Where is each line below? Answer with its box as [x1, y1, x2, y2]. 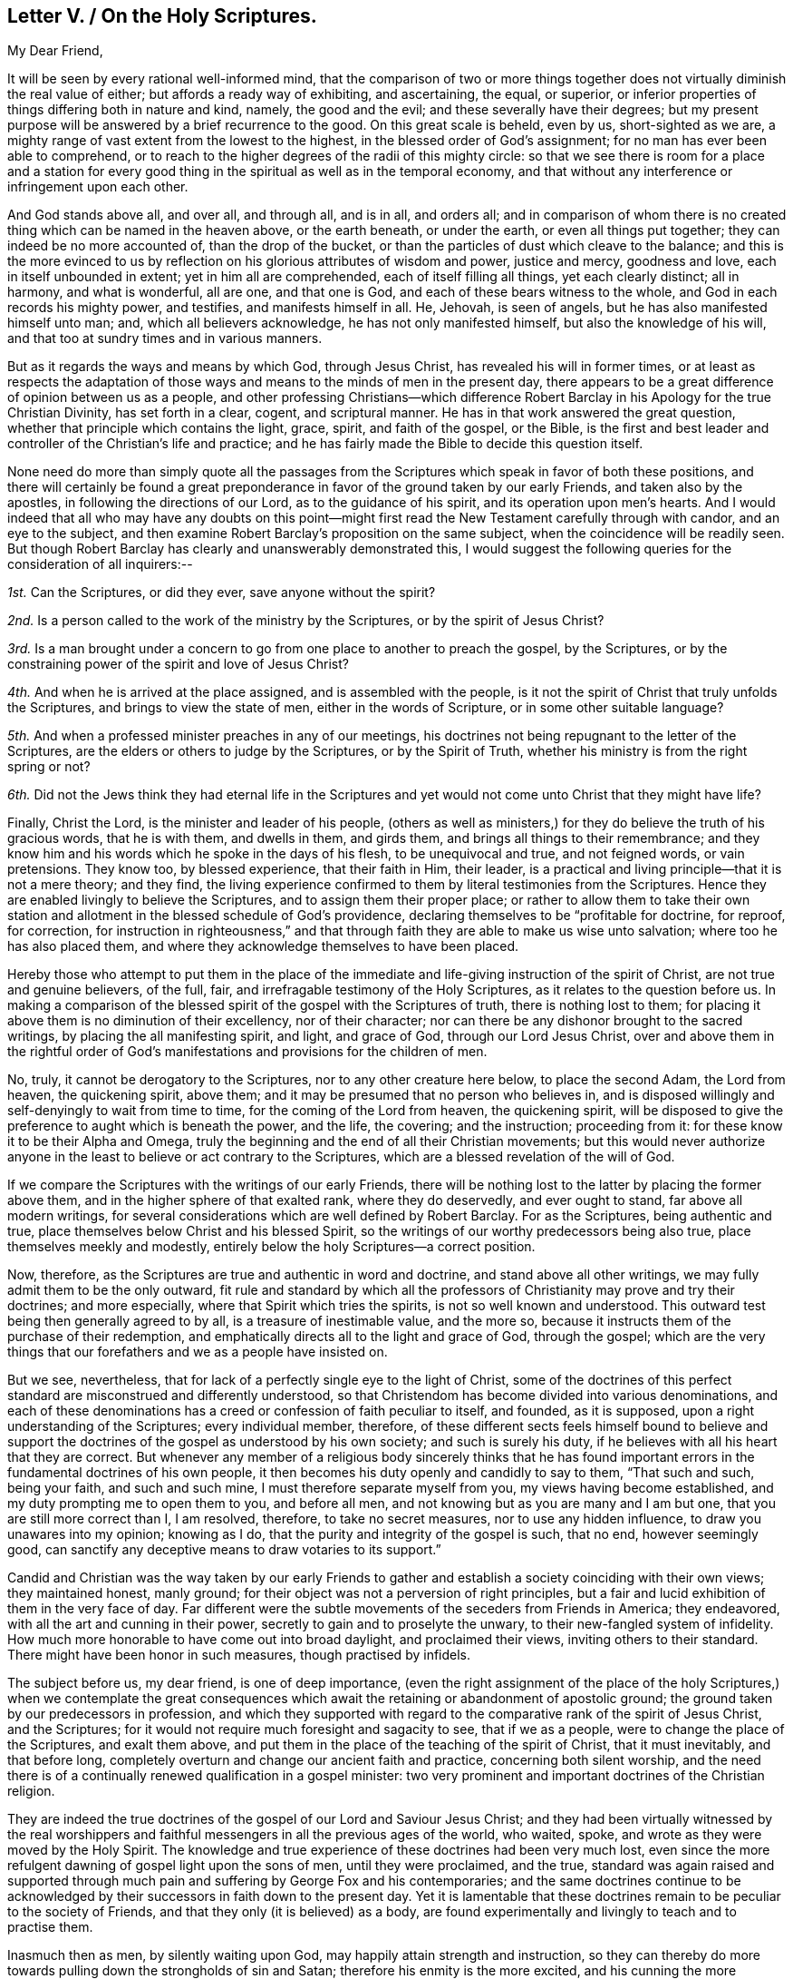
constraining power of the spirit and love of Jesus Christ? [7, 656, 349, 672]
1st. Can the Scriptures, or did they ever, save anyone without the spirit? [7, 584, 436, 601]
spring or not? [7, 759, 91, 775]
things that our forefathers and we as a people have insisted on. [7, 1344, 388, 1360]
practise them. [7, 1919, 93, 1935]
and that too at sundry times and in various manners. [7, 330, 323, 347]
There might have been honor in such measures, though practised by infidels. [7, 1647, 471, 1663]
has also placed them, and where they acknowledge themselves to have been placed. [7, 938, 519, 955]
